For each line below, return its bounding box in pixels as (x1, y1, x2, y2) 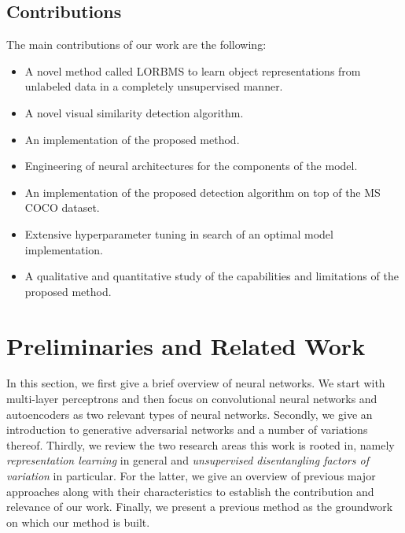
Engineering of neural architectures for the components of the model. (24, 157, 358, 174)
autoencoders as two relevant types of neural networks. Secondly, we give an (6, 405, 373, 422)
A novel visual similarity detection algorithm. (24, 104, 244, 120)
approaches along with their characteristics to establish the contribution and (6, 483, 374, 499)
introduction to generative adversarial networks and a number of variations (6, 421, 368, 438)
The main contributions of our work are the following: (6, 36, 267, 53)
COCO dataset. (24, 199, 100, 216)
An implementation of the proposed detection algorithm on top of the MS (24, 183, 381, 200)
